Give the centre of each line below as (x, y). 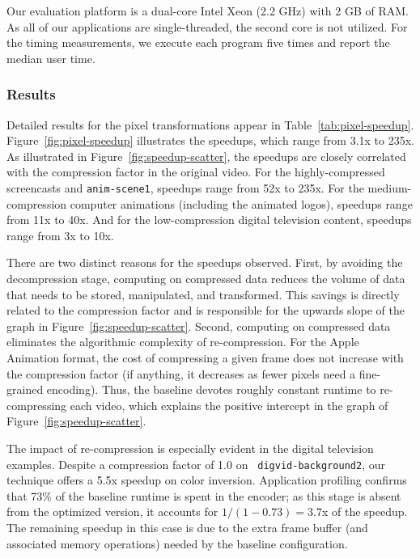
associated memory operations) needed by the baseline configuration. (177, 543)
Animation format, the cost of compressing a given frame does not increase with (205, 357)
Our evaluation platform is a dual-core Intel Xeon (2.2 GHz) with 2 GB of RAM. (208, 11)
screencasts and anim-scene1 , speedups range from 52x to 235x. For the (185, 187)
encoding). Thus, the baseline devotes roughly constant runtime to (211, 389)
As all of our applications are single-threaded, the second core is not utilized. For (207, 26)
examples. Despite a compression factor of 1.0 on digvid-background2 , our (196, 464)
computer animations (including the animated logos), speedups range (241, 203)
